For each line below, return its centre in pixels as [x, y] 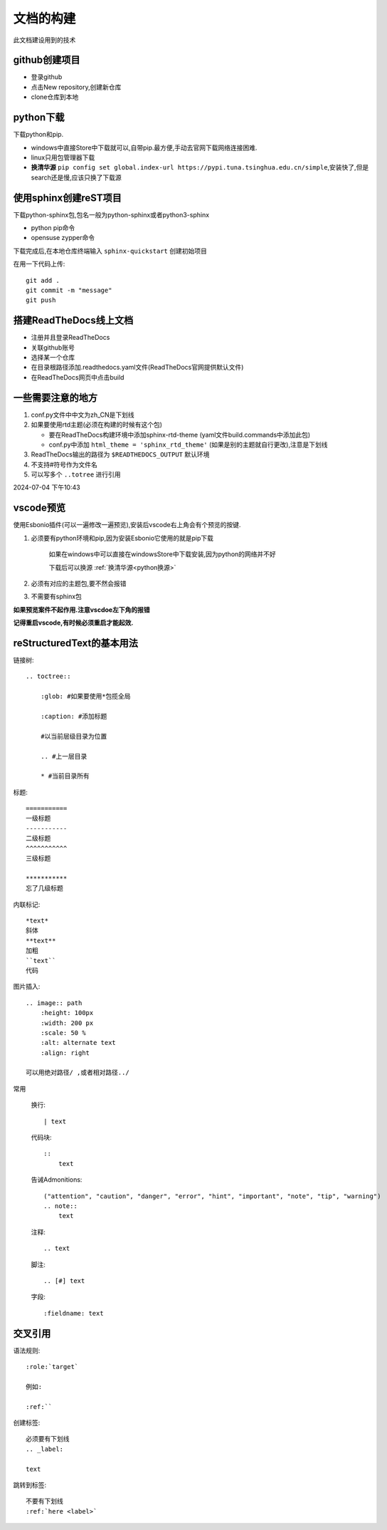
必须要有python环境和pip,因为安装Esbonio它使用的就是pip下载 [122, 538]
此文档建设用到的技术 [44, 40]
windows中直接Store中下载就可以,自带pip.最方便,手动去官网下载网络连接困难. [144, 147]
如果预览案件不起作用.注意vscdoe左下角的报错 [81, 610]
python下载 [39, 118]
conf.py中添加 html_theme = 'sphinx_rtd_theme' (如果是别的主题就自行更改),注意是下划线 [188, 444]
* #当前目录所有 [65, 776]
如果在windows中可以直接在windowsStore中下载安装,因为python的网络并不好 [163, 554]
